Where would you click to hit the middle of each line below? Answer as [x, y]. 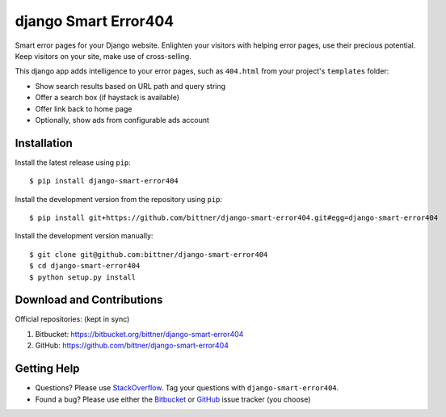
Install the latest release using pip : [73, 162]
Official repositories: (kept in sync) [72, 319]
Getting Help [47, 369]
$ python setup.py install [83, 277]
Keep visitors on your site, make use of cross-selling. [103, 56]
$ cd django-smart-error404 [85, 266]
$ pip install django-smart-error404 [104, 181]
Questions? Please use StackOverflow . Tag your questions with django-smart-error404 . [187, 388]
